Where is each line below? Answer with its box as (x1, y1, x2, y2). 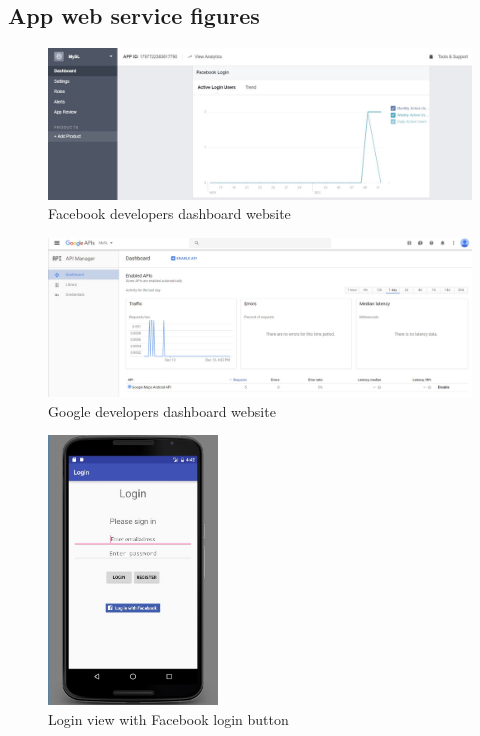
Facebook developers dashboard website (48, 203, 291, 224)
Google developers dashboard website (48, 400, 276, 421)
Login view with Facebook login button (48, 708, 289, 729)
